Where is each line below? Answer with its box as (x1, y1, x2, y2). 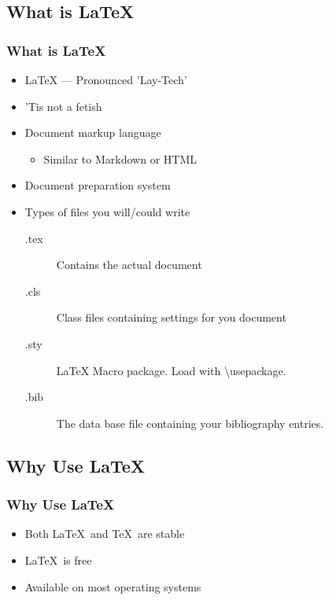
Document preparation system (24, 177, 171, 193)
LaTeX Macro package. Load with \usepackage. (56, 362, 286, 378)
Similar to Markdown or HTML (43, 150, 197, 167)
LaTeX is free (24, 551, 92, 568)
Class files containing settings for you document (56, 309, 286, 326)
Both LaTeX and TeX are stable (24, 525, 185, 542)
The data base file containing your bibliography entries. (56, 414, 324, 431)
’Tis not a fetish (24, 98, 102, 114)
